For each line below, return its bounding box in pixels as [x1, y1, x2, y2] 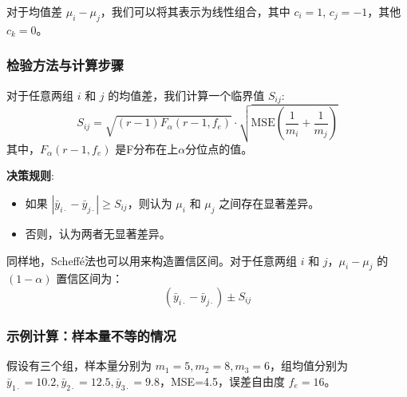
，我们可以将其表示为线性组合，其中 [100, 3, 290, 19]
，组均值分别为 [270, 357, 349, 374]
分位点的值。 [185, 140, 253, 157]
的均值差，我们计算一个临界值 [108, 86, 265, 103]
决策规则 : [6, 167, 54, 184]
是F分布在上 [115, 140, 179, 157]
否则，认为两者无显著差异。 [25, 224, 171, 241]
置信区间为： [56, 270, 124, 287]
